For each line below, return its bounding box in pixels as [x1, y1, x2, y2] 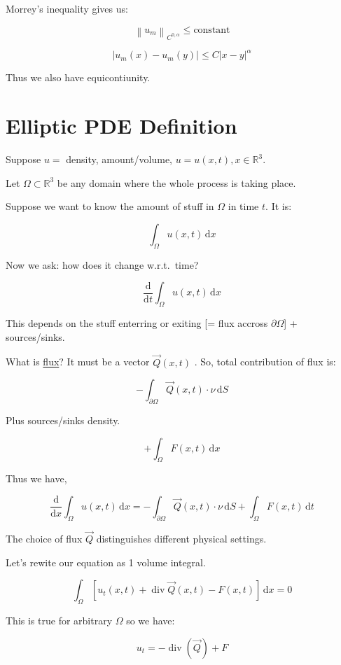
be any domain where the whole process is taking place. [57, 175, 296, 190]
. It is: [265, 199, 292, 213]
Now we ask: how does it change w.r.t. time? [6, 257, 199, 272]
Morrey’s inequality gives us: [6, 1, 128, 15]
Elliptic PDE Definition [6, 111, 237, 140]
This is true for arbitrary [6, 612, 113, 627]
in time [228, 199, 259, 213]
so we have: [126, 612, 175, 627]
